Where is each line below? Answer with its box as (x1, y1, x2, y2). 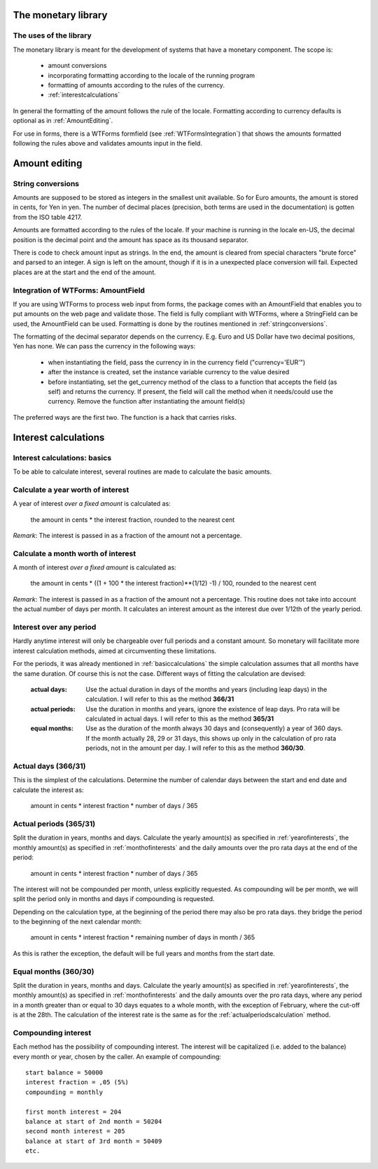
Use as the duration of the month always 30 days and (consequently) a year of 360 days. (85, 724, 343, 732)
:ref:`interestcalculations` (48, 91, 120, 99)
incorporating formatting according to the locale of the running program (48, 71, 255, 80)
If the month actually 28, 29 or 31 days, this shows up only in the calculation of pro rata (85, 734, 337, 742)
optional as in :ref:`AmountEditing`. (13, 116, 113, 125)
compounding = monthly (25, 1088, 104, 1096)
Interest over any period (13, 622, 97, 632)
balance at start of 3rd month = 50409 (25, 1137, 162, 1145)
